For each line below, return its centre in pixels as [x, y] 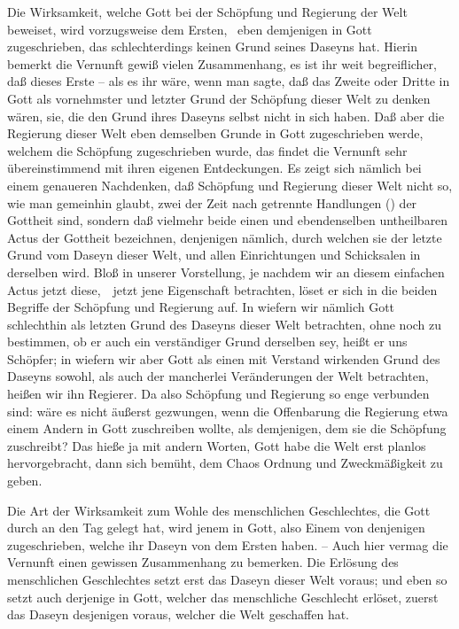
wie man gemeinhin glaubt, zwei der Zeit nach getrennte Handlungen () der [212, 202]
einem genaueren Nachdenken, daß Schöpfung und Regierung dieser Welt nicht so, [230, 185]
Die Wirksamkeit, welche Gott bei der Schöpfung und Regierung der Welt [207, 12]
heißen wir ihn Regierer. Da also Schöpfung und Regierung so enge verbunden [218, 394]
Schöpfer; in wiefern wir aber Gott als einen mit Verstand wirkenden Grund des [224, 358]
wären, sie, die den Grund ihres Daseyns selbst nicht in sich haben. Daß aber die [226, 116]
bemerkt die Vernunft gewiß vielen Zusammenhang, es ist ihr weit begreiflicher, [222, 63]
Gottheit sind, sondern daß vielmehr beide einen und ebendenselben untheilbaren [228, 220]
